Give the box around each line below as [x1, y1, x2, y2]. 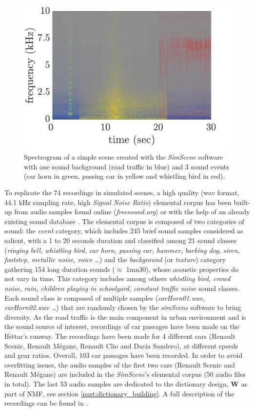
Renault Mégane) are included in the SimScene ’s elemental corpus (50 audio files [4, 369, 246, 379]
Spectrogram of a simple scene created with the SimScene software [24, 152, 223, 162]
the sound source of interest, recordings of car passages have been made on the [4, 321, 239, 331]
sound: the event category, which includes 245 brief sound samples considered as [4, 226, 243, 236]
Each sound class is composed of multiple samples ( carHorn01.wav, [4, 292, 205, 303]
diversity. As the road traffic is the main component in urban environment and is [4, 311, 246, 322]
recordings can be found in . [4, 398, 88, 408]
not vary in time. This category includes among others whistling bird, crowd [4, 273, 231, 284]
